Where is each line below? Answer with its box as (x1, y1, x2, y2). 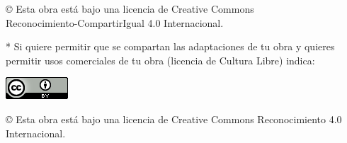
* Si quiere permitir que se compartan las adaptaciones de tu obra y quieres (6, 39, 335, 54)
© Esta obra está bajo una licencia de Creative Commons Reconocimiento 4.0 (6, 111, 342, 126)
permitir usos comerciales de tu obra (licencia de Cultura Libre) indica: (6, 52, 315, 67)
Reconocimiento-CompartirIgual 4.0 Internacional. (6, 15, 224, 30)
